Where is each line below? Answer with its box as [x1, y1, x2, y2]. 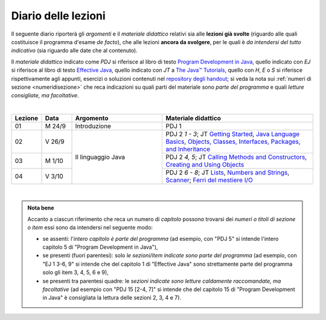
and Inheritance [165, 145, 211, 153]
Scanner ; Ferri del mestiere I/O [165, 176, 253, 184]
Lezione [14, 114, 39, 123]
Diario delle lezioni [11, 9, 106, 22]
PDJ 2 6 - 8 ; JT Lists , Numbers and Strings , [165, 168, 290, 177]
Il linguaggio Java [75, 153, 126, 161]
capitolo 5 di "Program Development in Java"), [42, 243, 158, 251]
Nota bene [27, 204, 54, 211]
